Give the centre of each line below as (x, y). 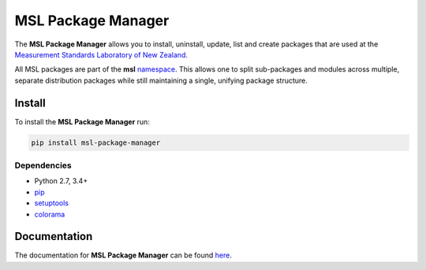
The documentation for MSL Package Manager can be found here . (123, 255)
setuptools (51, 203)
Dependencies (43, 165)
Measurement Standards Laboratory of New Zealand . (101, 54)
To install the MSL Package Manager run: (82, 121)
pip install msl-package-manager (96, 142)
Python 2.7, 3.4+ (61, 181)
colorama (50, 214)
